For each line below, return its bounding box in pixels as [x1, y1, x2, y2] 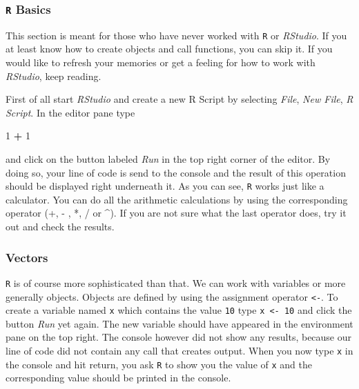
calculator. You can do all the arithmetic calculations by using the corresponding [6, 192, 348, 206]
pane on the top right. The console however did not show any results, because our [6, 330, 352, 344]
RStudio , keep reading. [6, 68, 101, 83]
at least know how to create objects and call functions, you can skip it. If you [6, 41, 333, 56]
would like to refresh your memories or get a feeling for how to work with [6, 55, 316, 70]
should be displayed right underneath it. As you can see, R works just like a [6, 179, 324, 193]
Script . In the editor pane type [6, 105, 135, 119]
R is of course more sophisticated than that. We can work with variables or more [6, 275, 346, 290]
